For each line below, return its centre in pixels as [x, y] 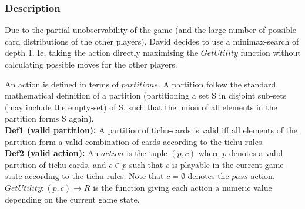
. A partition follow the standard [217, 84]
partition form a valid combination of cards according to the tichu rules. [135, 141]
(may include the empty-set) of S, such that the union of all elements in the [141, 107]
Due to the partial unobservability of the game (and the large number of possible [151, 30]
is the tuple [147, 153]
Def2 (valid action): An [52, 153]
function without [271, 53]
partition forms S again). [49, 118]
